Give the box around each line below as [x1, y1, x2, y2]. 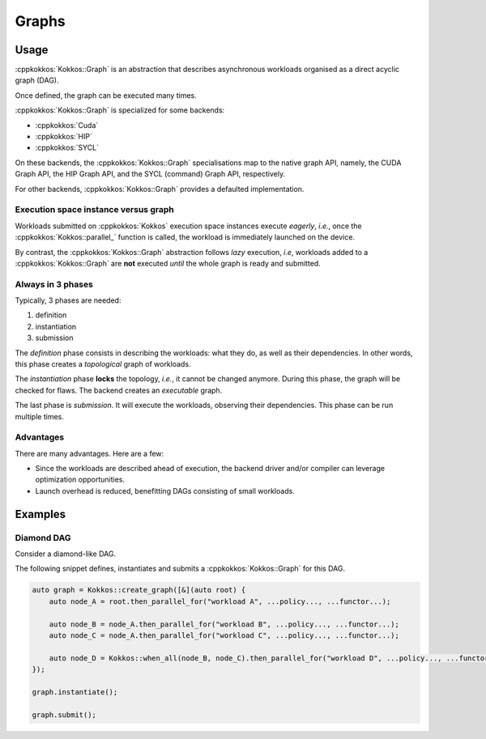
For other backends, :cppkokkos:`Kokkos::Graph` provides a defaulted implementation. [15, 184, 305, 193]
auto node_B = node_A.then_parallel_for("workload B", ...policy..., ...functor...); [49, 619, 400, 629]
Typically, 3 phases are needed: [15, 295, 122, 305]
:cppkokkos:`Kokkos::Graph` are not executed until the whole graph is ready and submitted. [15, 258, 322, 268]
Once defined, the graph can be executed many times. [15, 90, 198, 100]
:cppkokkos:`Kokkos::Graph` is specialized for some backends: [15, 105, 225, 115]
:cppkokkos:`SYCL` [35, 142, 100, 153]
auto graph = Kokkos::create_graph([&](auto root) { [32, 585, 246, 595]
